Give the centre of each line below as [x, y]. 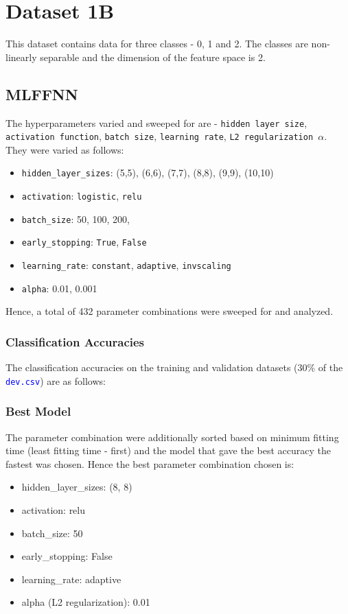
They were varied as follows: [65, 149]
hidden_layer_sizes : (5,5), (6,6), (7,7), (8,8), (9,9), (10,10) [148, 173]
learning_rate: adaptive [71, 579]
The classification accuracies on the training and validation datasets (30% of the [174, 367]
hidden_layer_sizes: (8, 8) [77, 487]
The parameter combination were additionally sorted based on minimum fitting [172, 437]
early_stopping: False [67, 556]
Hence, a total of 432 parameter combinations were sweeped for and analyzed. [170, 311]
